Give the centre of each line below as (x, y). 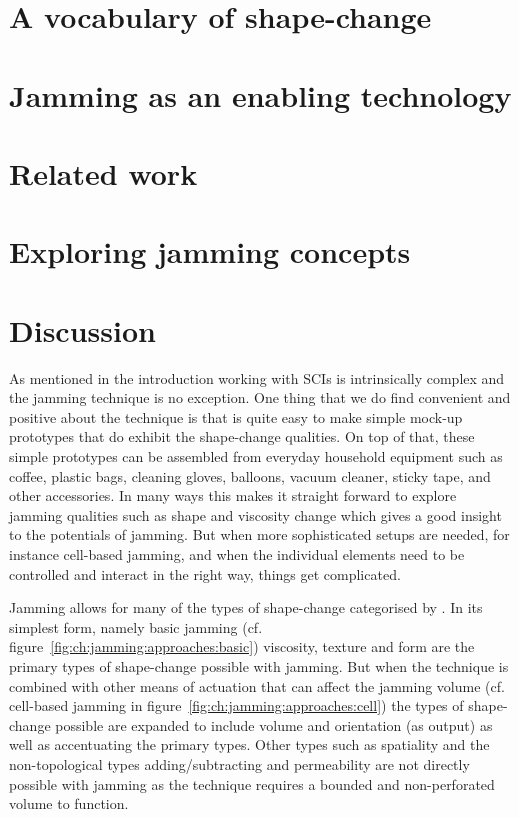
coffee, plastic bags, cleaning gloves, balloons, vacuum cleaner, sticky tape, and (250, 475)
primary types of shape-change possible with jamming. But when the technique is (259, 665)
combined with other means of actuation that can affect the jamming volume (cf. (257, 685)
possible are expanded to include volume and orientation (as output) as (274, 724)
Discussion (82, 329)
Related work (103, 172)
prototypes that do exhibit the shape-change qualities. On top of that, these (242, 436)
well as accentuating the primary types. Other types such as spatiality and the (249, 744)
